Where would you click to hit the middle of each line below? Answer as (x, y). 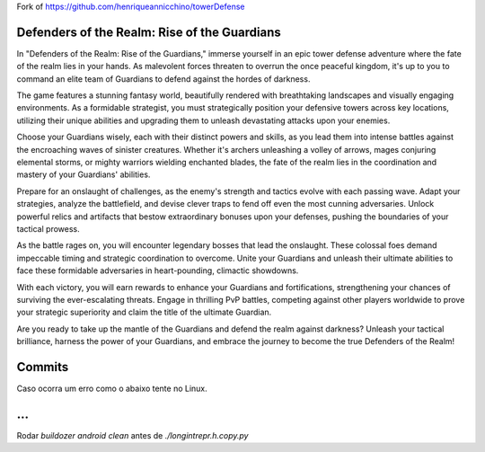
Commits (43, 367)
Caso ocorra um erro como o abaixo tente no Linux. (112, 389)
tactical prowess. (48, 228)
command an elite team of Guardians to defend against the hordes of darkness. (163, 79)
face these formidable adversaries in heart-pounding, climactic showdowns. (158, 270)
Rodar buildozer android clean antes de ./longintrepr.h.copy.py (132, 435)
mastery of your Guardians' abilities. (84, 174)
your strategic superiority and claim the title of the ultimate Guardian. (144, 312)
